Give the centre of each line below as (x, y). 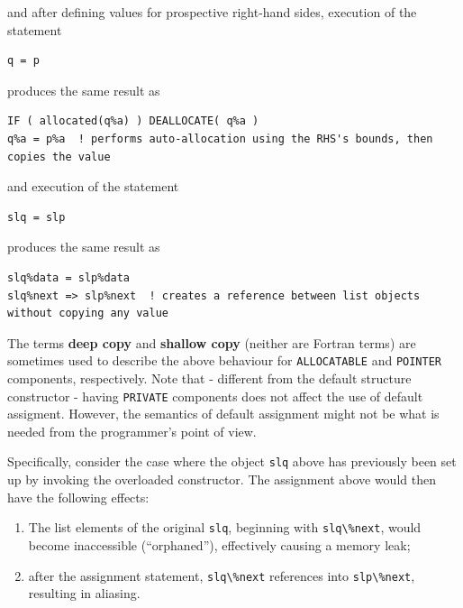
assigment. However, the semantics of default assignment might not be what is (223, 414)
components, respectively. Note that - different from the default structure (209, 378)
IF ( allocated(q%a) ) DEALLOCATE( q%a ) (133, 121)
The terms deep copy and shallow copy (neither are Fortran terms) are (212, 342)
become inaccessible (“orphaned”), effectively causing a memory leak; (219, 544)
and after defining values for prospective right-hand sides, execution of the (212, 12)
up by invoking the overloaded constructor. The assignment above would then (222, 479)
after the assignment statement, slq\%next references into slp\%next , (222, 575)
